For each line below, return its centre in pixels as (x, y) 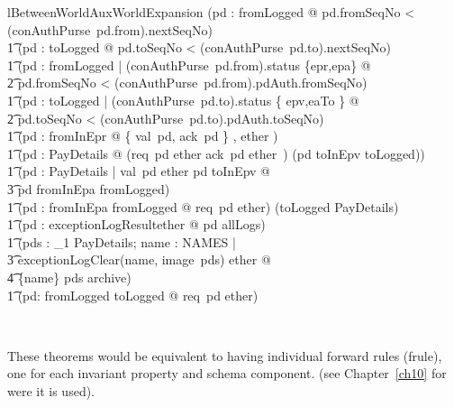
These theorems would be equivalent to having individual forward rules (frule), (225, 355)
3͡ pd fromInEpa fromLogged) (89, 188)
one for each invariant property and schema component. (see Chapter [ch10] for (227, 373)
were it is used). (51, 390)
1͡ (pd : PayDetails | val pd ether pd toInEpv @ (139, 171)
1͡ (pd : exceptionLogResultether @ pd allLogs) (136, 224)
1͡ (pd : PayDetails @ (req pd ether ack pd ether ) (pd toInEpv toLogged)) (216, 153)
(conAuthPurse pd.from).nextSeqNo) (110, 29)
